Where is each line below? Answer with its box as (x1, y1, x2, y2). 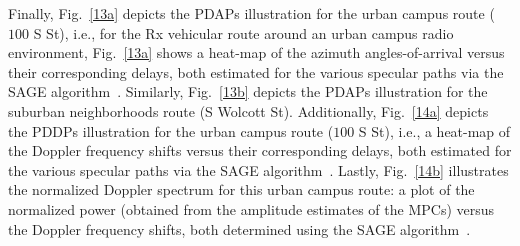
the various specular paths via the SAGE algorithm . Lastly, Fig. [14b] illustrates (8, 159, 509, 180)
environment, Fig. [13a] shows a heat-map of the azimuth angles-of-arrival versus (8, 42, 505, 63)
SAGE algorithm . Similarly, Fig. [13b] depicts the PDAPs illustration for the (8, 81, 488, 102)
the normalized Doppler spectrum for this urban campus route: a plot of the (8, 179, 475, 200)
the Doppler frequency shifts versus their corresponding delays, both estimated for (8, 140, 512, 161)
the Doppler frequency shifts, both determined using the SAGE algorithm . (8, 218, 471, 239)
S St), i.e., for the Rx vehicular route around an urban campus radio (33, 22, 454, 43)
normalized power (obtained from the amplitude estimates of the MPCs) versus (8, 198, 495, 219)
